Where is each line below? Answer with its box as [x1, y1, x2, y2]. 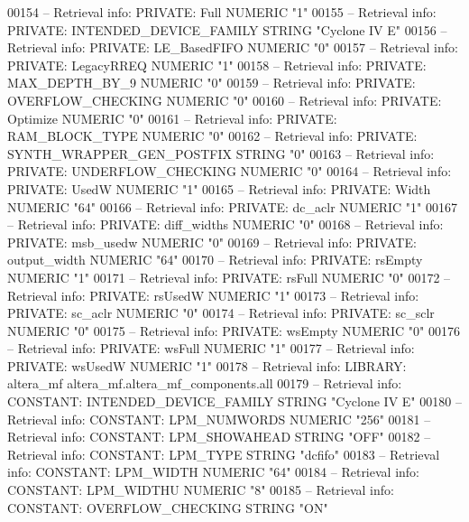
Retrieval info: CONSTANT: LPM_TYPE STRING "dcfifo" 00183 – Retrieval [7, 444, 440, 463]
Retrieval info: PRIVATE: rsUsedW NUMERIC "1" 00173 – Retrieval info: [7, 285, 419, 304]
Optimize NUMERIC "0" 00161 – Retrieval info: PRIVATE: [7, 108, 337, 127]
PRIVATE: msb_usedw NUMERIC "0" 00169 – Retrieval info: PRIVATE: [7, 232, 417, 251]
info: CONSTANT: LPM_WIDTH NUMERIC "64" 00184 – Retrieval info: [7, 462, 419, 481]
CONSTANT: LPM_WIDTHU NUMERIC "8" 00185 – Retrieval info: [7, 480, 394, 499]
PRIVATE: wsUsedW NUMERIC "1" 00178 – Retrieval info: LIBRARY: [7, 356, 407, 375]
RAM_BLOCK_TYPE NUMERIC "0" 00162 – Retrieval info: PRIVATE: [7, 126, 418, 145]
